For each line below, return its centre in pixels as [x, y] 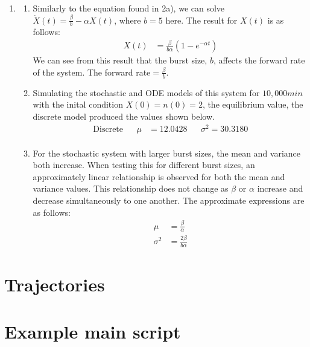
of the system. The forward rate [92, 72]
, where [128, 20]
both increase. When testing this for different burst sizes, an [144, 165]
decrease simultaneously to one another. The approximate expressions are [169, 200]
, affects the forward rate [259, 60]
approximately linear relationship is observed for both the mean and [159, 176]
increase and [280, 188]
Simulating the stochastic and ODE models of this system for [146, 92]
